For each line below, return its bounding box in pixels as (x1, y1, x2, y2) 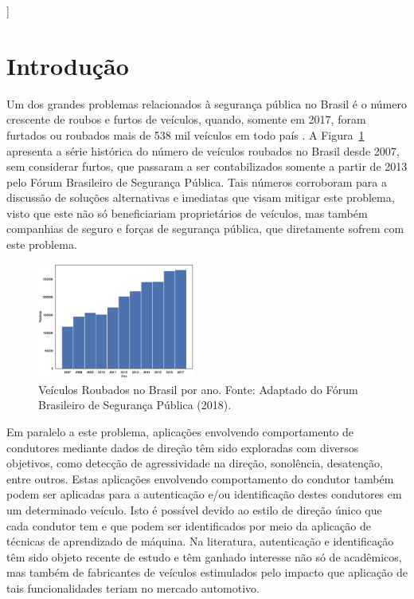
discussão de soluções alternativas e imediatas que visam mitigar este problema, (6, 189, 395, 206)
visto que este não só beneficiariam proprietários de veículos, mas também (6, 204, 368, 221)
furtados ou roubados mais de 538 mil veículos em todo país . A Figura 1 (6, 126, 365, 143)
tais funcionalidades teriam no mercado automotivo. (6, 579, 260, 596)
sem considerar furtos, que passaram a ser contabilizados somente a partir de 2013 (6, 158, 408, 175)
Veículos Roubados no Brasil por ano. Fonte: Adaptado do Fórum (38, 380, 358, 397)
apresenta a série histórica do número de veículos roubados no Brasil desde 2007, (6, 142, 400, 159)
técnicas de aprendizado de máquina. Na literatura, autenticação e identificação (6, 533, 394, 550)
